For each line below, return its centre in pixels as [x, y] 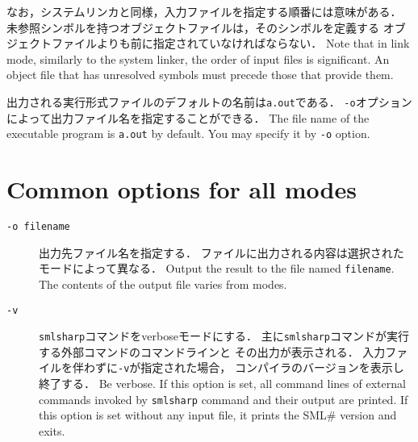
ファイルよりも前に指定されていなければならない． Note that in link [230, 43]
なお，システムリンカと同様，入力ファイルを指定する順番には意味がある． [204, 11]
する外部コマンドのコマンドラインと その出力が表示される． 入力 [212, 351]
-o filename [38, 227]
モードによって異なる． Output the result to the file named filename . [217, 268]
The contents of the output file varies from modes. [163, 284]
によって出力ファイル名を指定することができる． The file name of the [188, 117]
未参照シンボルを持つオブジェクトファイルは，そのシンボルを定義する [193, 27]
